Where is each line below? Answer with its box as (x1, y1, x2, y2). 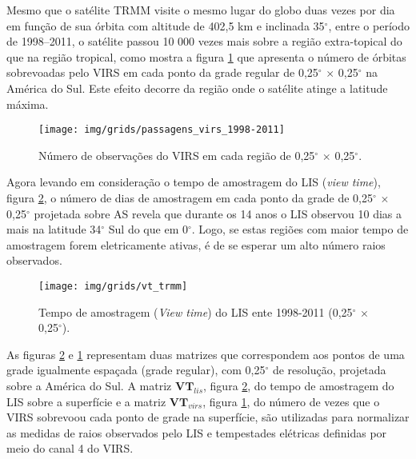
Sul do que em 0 (108, 221, 188, 237)
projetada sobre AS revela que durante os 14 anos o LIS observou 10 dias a (34, 205, 402, 222)
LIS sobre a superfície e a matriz (6, 393, 166, 409)
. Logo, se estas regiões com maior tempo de (191, 221, 409, 237)
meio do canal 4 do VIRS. (6, 440, 134, 457)
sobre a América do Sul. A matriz (6, 377, 172, 393)
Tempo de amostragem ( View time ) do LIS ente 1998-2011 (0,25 (38, 303, 353, 320)
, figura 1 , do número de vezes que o (202, 393, 380, 409)
